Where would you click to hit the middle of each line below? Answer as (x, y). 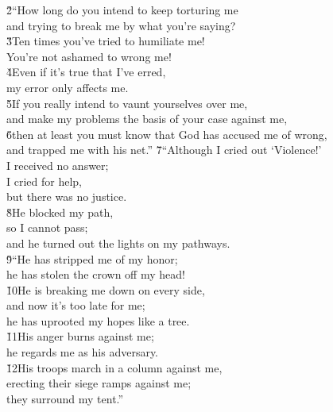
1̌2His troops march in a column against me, (114, 367)
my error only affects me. (68, 87)
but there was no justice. (67, 196)
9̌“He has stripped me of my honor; (92, 258)
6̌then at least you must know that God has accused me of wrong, (167, 134)
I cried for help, (44, 181)
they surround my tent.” (65, 398)
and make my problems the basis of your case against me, (147, 119)
